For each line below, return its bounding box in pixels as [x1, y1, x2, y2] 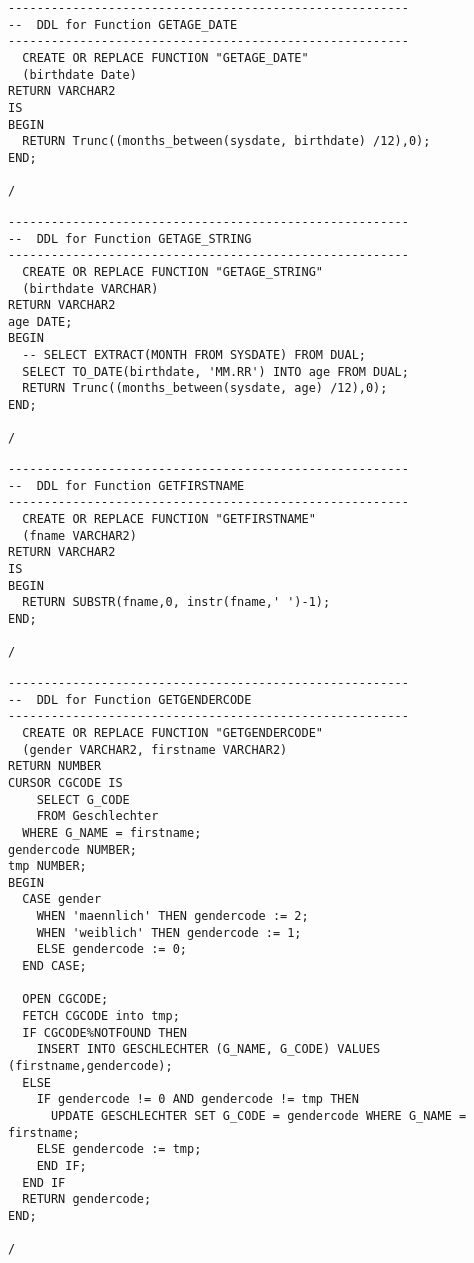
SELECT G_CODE [36, 792, 130, 807]
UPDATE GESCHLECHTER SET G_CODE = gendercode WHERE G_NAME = [50, 1109, 467, 1123]
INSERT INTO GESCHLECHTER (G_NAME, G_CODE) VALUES [36, 1042, 381, 1057]
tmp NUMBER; [8, 859, 87, 874]
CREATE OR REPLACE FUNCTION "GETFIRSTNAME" [22, 512, 316, 527]
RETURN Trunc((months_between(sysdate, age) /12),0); [22, 381, 388, 396]
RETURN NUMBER [8, 759, 102, 774]
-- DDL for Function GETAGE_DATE [8, 17, 238, 32]
